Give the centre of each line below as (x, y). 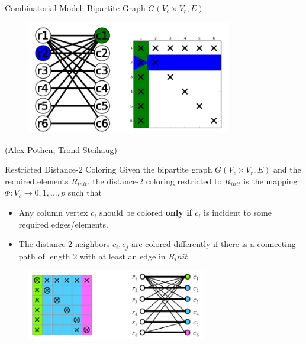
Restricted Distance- (42, 169)
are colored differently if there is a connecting (213, 244)
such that (85, 192)
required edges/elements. (63, 224)
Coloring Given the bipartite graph (149, 169)
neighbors (92, 244)
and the (287, 169)
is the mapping (270, 181)
